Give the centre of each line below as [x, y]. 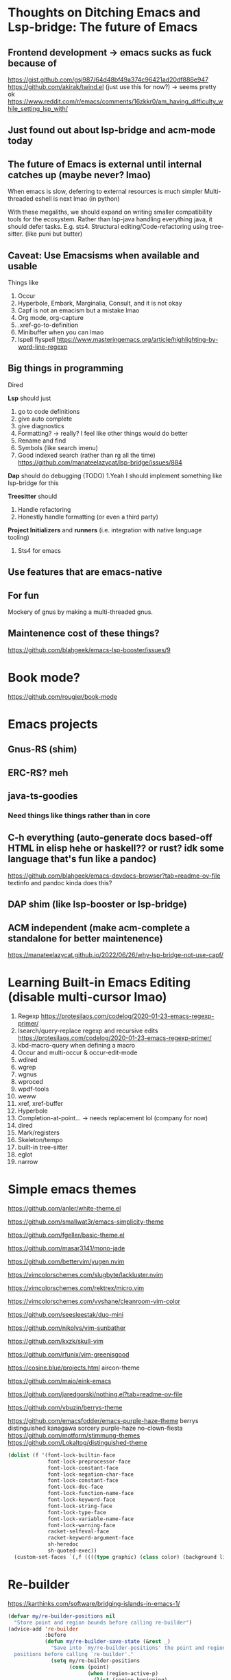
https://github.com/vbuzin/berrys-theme [65, 1407]
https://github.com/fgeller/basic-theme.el [66, 1235]
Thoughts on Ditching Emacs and [104, 13]
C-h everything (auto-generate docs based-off [110, 838]
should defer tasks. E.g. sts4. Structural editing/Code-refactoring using [108, 227]
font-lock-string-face [80, 1506]
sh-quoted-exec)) [72, 1551]
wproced [30, 1082]
